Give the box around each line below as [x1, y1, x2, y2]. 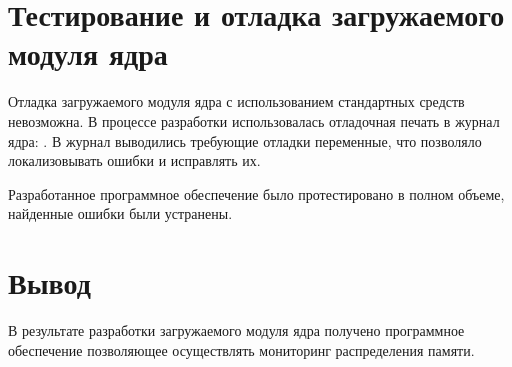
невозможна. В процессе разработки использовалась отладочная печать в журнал [8, 110, 500, 131]
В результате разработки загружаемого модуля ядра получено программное [8, 320, 465, 340]
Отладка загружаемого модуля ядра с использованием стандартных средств [8, 91, 465, 112]
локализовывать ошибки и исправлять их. [8, 150, 261, 171]
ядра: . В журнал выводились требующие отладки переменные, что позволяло [8, 130, 482, 151]
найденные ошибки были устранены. [8, 203, 233, 224]
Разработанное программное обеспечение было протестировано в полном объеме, [8, 183, 505, 204]
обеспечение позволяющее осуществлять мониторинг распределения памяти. [8, 339, 475, 360]
